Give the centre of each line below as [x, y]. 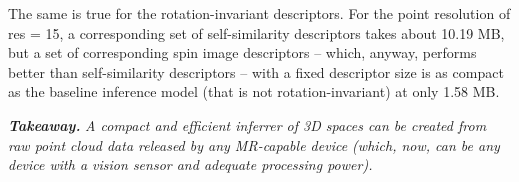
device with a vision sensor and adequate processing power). [190, 164]
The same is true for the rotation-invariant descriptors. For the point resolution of [259, 13]
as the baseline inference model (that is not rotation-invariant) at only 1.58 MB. [254, 91]
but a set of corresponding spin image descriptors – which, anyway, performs [242, 52]
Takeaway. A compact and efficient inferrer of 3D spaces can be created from [247, 124]
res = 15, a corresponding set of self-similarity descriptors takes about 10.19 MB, [256, 32]
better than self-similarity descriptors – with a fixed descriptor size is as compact [256, 71]
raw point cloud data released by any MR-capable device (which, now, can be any [254, 144]
